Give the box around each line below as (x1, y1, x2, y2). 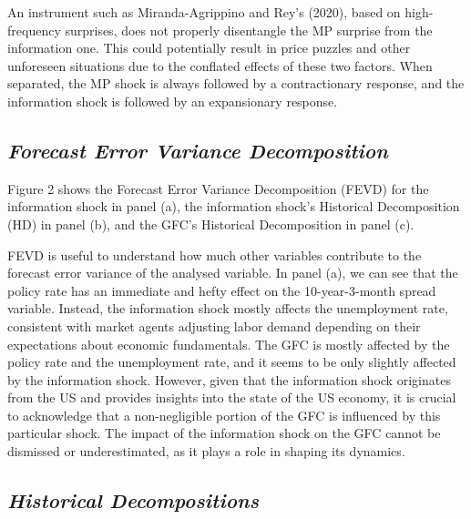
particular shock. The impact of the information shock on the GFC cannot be (7, 423, 441, 443)
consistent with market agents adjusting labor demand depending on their (7, 316, 421, 335)
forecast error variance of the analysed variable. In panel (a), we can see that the (7, 263, 458, 282)
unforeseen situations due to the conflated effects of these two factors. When (7, 56, 433, 75)
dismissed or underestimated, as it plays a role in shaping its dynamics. (7, 442, 405, 461)
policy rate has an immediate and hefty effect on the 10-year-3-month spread (7, 280, 436, 300)
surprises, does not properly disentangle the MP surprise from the (65, 20, 433, 39)
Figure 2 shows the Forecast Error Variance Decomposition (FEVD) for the (7, 178, 429, 198)
